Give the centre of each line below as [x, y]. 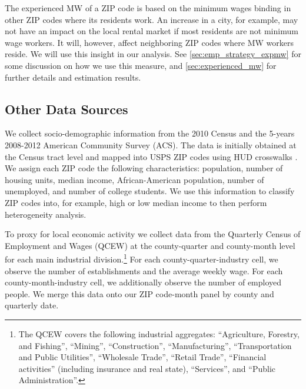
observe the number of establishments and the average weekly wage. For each [144, 270]
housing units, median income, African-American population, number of [134, 179]
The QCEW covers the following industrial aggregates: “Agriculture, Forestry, [159, 333]
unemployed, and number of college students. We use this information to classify [150, 191]
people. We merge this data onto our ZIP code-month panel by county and [139, 293]
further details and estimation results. [73, 77]
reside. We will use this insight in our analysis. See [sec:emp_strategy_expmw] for [153, 54]
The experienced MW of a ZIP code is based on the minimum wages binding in [148, 8]
